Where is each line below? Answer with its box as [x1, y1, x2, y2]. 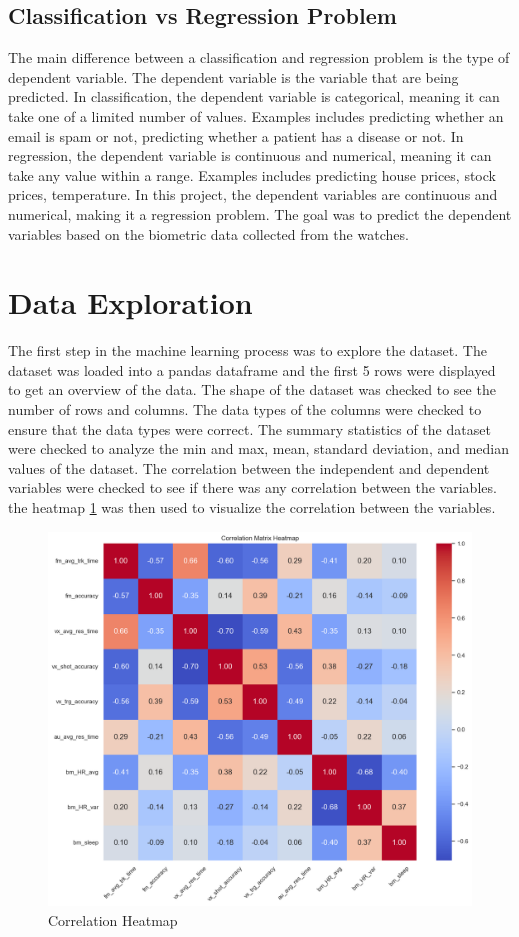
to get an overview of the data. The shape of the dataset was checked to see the [8, 379, 496, 400]
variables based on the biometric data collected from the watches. [8, 223, 409, 244]
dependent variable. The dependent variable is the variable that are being [8, 66, 459, 87]
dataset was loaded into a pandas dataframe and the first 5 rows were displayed [8, 359, 496, 380]
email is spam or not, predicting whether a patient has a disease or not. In [8, 125, 464, 146]
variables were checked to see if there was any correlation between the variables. [8, 477, 497, 498]
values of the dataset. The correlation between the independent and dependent [8, 457, 490, 478]
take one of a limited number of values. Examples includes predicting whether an [8, 105, 504, 126]
